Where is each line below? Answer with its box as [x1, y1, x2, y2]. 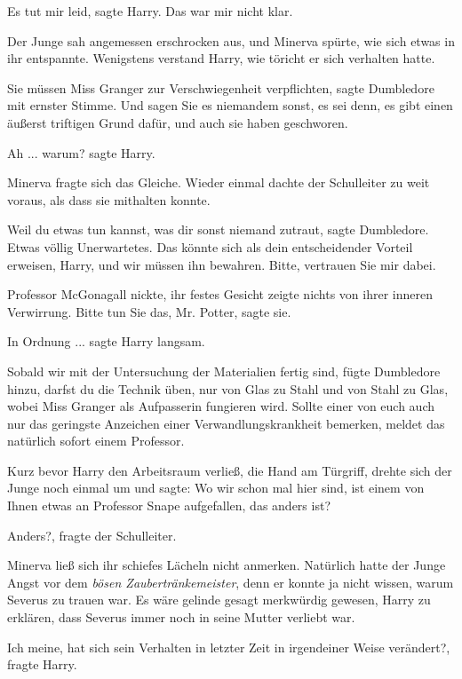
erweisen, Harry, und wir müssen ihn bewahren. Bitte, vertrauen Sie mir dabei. [7, 255, 436, 273]
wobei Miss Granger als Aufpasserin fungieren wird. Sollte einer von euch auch [7, 397, 435, 415]
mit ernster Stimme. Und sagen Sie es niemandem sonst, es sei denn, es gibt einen [7, 96, 453, 114]
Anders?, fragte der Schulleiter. [7, 525, 177, 544]
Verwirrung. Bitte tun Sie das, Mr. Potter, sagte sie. [7, 302, 291, 320]
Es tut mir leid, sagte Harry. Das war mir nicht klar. [7, 2, 293, 20]
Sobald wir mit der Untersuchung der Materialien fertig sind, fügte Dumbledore [7, 361, 441, 380]
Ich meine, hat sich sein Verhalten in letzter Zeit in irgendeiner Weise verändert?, [7, 637, 450, 656]
